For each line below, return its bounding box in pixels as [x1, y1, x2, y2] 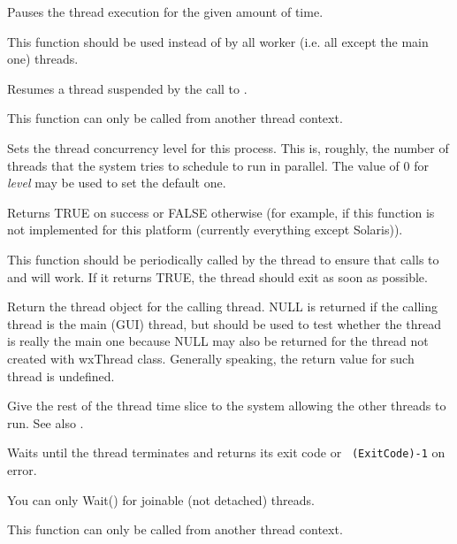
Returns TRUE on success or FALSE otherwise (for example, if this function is [7, 203, 435, 221]
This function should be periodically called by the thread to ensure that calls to [7, 249, 439, 268]
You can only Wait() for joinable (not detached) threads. [7, 490, 315, 509]
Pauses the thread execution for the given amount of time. [7, 3, 324, 20]
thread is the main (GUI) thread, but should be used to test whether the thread [7, 314, 441, 333]
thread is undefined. [7, 366, 115, 385]
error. [7, 460, 37, 479]
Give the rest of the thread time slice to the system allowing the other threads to [7, 396, 446, 415]
